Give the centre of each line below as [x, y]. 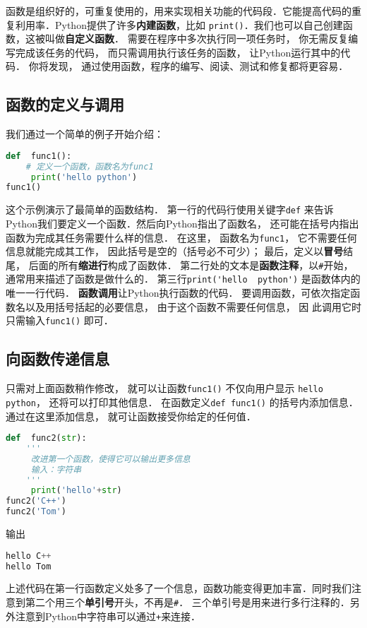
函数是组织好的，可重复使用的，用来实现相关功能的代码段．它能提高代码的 [179, 11]
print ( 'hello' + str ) [76, 491]
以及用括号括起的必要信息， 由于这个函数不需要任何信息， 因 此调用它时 [193, 306]
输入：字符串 [56, 469]
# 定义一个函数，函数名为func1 [90, 166]
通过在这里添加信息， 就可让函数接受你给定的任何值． [131, 416]
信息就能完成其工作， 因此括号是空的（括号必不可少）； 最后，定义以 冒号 [175, 251]
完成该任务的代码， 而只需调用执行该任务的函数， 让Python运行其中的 [178, 52]
